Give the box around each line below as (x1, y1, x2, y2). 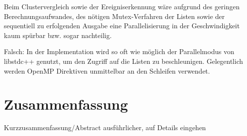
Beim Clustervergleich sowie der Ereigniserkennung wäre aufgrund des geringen (4, 1, 240, 11)
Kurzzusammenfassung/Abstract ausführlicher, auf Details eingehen (4, 122, 206, 133)
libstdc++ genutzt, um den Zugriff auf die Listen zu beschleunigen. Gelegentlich (4, 56, 243, 66)
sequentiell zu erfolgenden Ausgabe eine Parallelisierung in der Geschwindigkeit (4, 20, 240, 31)
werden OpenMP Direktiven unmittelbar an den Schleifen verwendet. (4, 65, 210, 76)
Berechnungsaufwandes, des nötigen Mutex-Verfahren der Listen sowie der (4, 11, 225, 21)
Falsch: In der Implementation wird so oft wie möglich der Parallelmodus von (4, 46, 234, 57)
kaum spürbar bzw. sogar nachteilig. (4, 30, 112, 40)
